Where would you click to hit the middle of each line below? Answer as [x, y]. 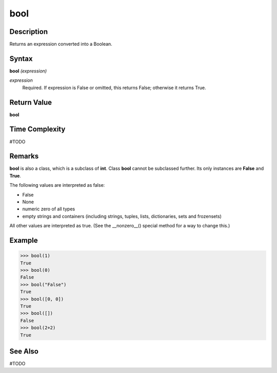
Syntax [21, 58]
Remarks [24, 156]
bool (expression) [28, 71]
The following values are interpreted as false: [57, 185]
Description [29, 32]
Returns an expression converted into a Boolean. [61, 44]
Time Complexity [37, 129]
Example [24, 241]
